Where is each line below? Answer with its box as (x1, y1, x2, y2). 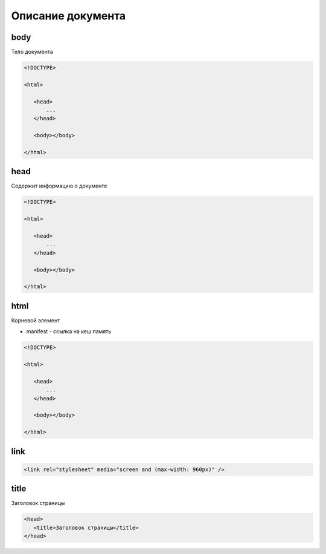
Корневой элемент (11, 316, 60, 324)
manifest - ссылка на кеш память (26, 328, 112, 335)
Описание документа (11, 9, 126, 22)
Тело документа (11, 48, 54, 56)
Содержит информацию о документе (11, 182, 107, 190)
